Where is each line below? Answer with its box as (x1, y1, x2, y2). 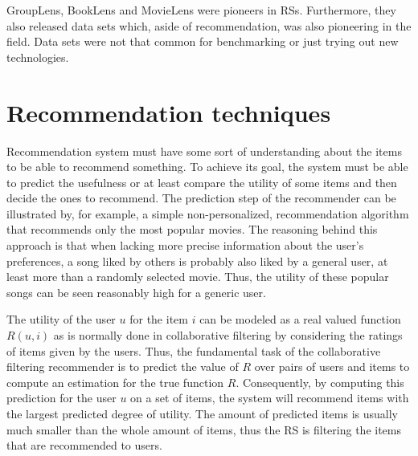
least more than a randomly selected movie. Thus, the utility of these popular (6, 268, 389, 285)
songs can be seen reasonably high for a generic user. (6, 283, 266, 300)
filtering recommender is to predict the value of (6, 358, 239, 375)
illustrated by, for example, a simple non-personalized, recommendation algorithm (6, 205, 409, 222)
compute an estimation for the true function (6, 373, 224, 390)
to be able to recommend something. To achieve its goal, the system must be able (6, 158, 408, 175)
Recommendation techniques (6, 96, 331, 128)
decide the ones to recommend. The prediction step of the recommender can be (6, 189, 396, 206)
